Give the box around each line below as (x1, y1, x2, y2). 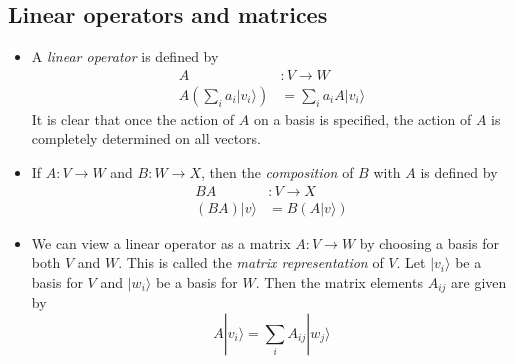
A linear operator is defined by (31, 46, 219, 67)
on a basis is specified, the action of (253, 108, 472, 129)
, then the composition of (200, 162, 354, 183)
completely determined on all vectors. (31, 128, 261, 149)
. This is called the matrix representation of (118, 252, 384, 273)
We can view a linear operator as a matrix (31, 232, 291, 253)
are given (451, 271, 507, 292)
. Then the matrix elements (255, 271, 423, 292)
